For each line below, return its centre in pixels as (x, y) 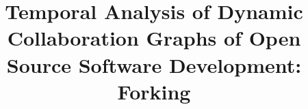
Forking (154, 91)
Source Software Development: (154, 64)
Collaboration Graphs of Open (154, 38)
